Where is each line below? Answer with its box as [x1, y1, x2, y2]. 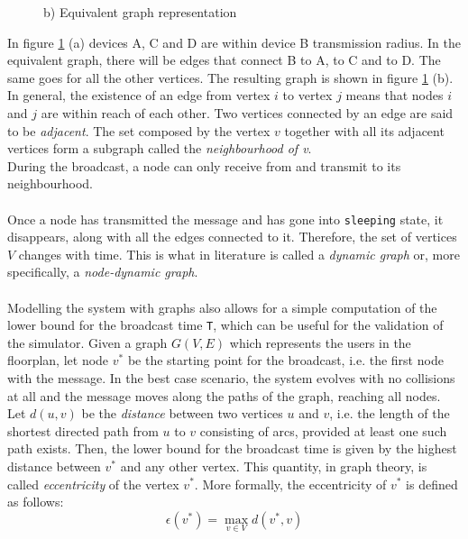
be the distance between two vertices [81, 404, 283, 423]
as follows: [7, 492, 64, 511]
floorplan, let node [7, 351, 109, 370]
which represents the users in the [229, 333, 411, 352]
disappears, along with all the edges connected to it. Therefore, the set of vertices [7, 227, 457, 246]
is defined [406, 474, 458, 493]
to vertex [282, 86, 333, 105]
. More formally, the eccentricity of [194, 474, 387, 493]
